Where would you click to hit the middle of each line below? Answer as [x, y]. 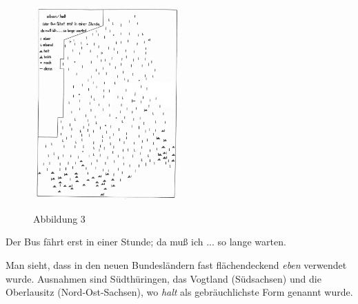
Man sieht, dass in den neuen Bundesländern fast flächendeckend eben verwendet [176, 264]
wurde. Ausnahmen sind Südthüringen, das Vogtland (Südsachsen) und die [163, 278]
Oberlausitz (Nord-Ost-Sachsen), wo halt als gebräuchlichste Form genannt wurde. [179, 292]
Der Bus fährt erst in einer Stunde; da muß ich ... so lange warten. [146, 242]
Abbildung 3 [59, 218]
